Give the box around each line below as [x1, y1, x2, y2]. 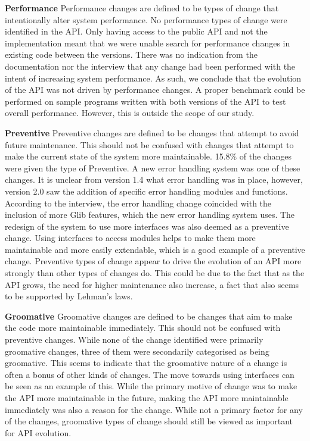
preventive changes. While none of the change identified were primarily [5, 333, 263, 346]
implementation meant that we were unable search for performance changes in [5, 36, 290, 49]
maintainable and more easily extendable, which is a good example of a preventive [5, 243, 305, 255]
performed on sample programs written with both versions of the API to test [5, 95, 286, 107]
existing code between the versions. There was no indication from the [5, 48, 258, 61]
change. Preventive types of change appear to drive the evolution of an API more [5, 255, 302, 267]
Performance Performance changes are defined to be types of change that [5, 2, 279, 14]
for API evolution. [5, 426, 72, 439]
